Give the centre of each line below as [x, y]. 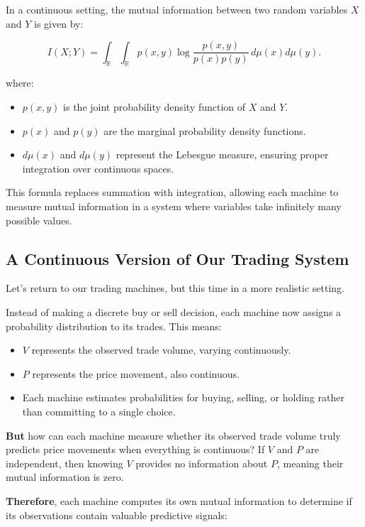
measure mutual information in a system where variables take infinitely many [174, 206]
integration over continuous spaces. [98, 168]
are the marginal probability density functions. [205, 130]
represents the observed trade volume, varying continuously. [161, 350]
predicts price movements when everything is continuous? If [135, 449]
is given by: [59, 23]
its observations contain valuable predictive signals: [117, 515]
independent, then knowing [64, 463]
